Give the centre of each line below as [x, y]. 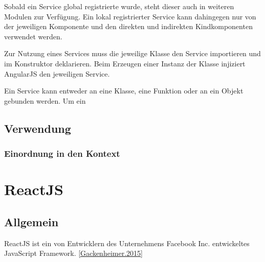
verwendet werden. [33, 36]
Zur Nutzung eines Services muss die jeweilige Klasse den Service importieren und [132, 53]
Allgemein [31, 221]
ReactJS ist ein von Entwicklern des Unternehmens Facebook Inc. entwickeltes [127, 243]
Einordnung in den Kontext [62, 153]
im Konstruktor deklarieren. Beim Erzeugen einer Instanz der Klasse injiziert [125, 63]
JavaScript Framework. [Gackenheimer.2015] [73, 253]
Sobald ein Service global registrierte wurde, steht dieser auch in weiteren [119, 6]
